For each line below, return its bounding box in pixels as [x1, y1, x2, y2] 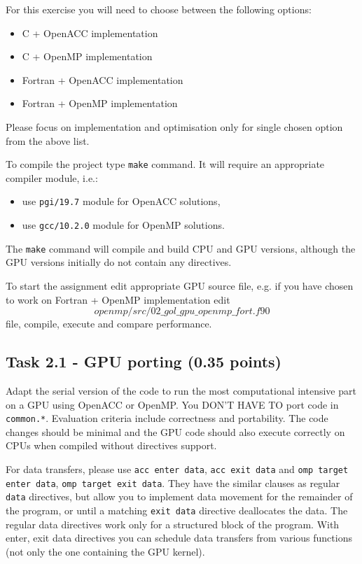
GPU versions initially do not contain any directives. [6, 255, 232, 269]
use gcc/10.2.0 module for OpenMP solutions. [22, 218, 225, 232]
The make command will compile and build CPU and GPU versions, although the [6, 241, 356, 255]
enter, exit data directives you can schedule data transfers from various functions [6, 530, 352, 545]
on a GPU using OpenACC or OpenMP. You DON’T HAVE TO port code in [6, 397, 339, 411]
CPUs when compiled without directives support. [6, 438, 217, 453]
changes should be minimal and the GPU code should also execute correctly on [6, 424, 345, 439]
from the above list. [6, 133, 90, 148]
